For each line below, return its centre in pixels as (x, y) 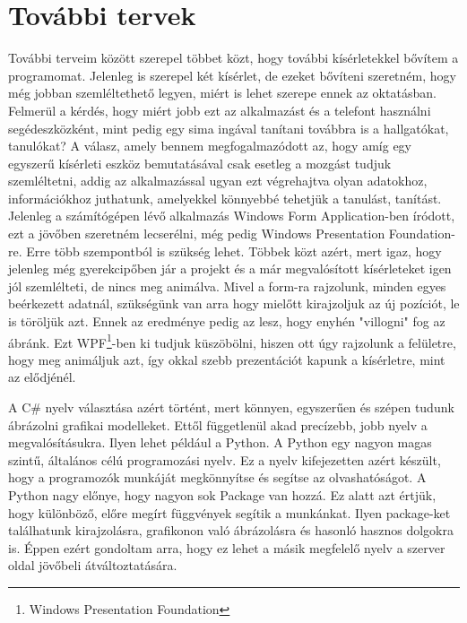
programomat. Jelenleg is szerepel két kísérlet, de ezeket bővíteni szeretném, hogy (232, 75)
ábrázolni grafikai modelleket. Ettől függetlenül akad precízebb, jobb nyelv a (218, 424)
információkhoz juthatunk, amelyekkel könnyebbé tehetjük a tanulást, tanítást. (225, 198)
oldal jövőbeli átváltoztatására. (93, 565)
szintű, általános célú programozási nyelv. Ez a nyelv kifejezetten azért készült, (225, 459)
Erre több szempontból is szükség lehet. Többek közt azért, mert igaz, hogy (234, 251)
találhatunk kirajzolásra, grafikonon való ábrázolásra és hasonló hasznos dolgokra (231, 530)
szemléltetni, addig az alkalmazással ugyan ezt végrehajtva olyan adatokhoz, (218, 181)
